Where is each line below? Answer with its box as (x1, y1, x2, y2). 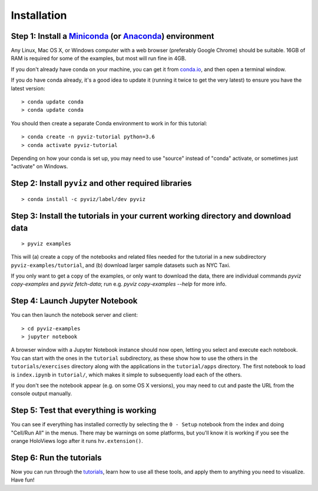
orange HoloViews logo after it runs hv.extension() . (11, 437, 144, 445)
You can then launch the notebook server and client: (11, 312, 138, 319)
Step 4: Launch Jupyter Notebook (11, 296, 138, 306)
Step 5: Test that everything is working (11, 406, 157, 416)
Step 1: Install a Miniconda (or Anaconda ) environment (11, 31, 214, 41)
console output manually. (11, 390, 72, 397)
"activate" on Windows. (11, 163, 68, 170)
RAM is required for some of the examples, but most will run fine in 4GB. (11, 55, 187, 62)
